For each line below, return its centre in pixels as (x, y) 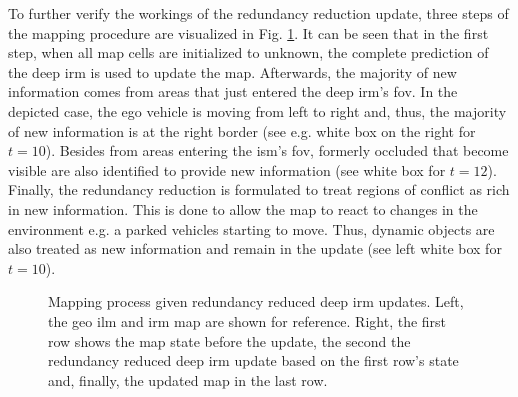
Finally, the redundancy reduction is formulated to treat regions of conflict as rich (259, 189)
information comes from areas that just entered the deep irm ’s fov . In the (233, 91)
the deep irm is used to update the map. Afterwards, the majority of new (232, 71)
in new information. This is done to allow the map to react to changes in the (243, 208)
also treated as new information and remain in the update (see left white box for (255, 248)
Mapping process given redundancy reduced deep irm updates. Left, (256, 301)
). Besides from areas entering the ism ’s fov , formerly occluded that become (277, 150)
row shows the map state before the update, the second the (229, 340)
